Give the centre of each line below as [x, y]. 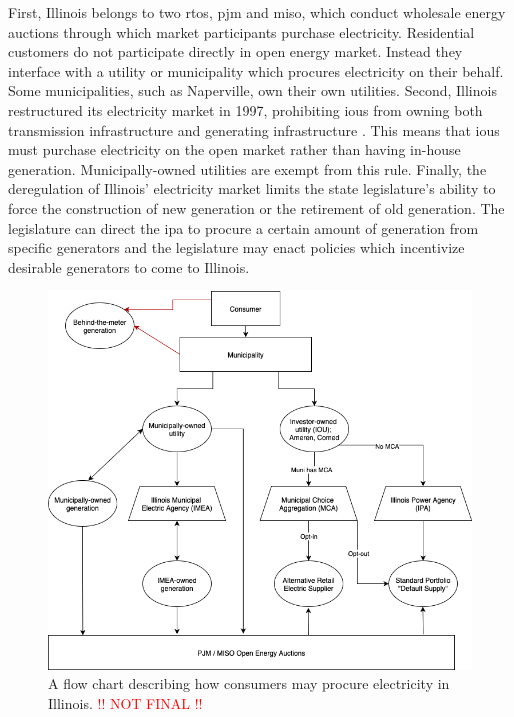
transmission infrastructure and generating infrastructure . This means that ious [254, 129]
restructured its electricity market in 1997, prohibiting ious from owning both [245, 109]
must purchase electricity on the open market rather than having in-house [234, 149]
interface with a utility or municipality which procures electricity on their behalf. [256, 70]
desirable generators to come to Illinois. [129, 266]
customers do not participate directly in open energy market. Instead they [235, 51]
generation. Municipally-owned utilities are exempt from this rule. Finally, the [247, 168]
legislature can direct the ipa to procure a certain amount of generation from [243, 227]
